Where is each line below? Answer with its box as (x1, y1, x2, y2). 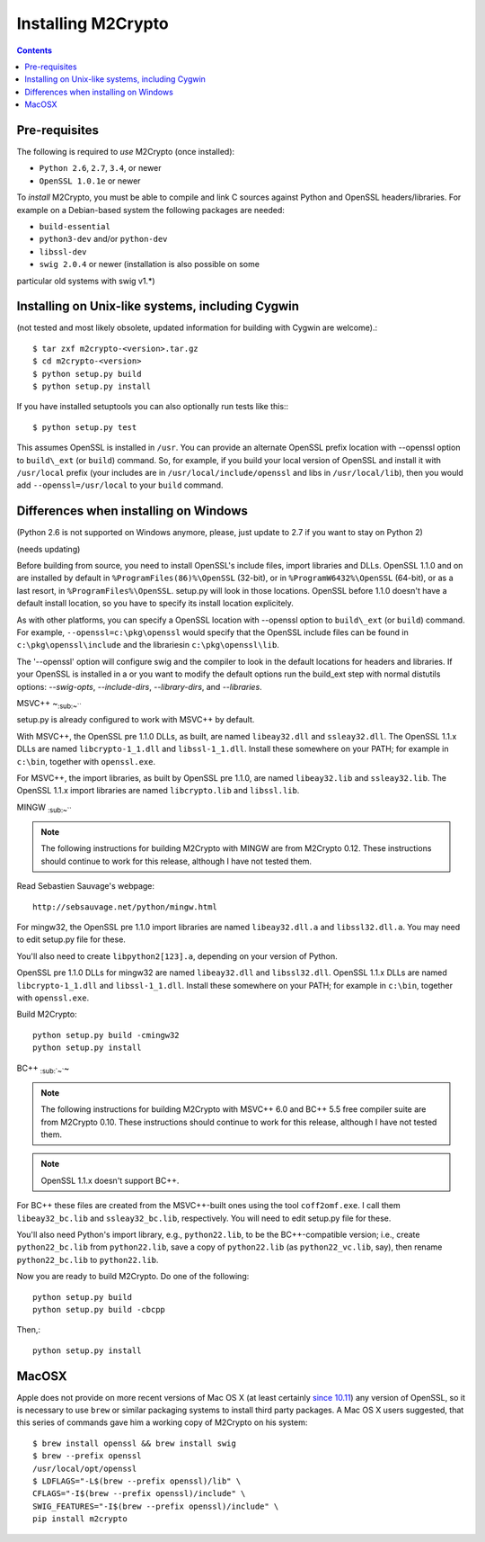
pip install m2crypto (32, 1514, 128, 1524)
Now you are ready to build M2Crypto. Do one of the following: (16, 1271, 250, 1282)
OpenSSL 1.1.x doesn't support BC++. (40, 1175, 180, 1186)
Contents (16, 45, 53, 56)
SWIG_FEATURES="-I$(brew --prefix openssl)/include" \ (32, 1501, 279, 1511)
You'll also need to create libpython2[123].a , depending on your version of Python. (16, 950, 338, 962)
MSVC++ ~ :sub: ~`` (16, 697, 82, 711)
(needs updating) (16, 543, 81, 554)
